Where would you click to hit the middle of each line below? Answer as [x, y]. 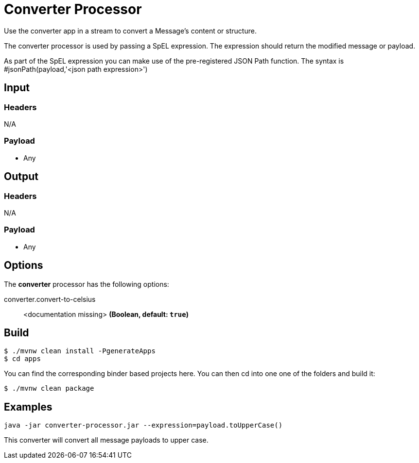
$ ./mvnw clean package [49, 389]
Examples [28, 407]
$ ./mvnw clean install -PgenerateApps [80, 351]
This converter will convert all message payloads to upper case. [106, 440]
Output [21, 177]
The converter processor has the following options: [87, 284]
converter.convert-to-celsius [50, 299]
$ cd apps [22, 359]
